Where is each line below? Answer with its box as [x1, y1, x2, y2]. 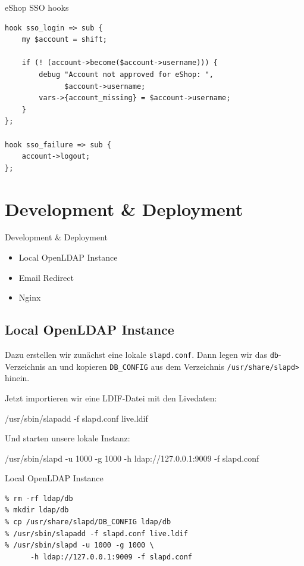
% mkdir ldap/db [5, 506, 69, 515]
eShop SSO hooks [5, 1, 69, 13]
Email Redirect [18, 271, 74, 283]
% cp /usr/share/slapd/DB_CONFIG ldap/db [5, 518, 171, 527]
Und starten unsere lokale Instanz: [5, 432, 130, 444]
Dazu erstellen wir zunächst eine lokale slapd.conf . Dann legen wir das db [5, 348, 278, 361]
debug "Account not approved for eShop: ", [39, 70, 214, 79]
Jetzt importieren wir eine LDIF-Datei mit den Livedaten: [5, 391, 217, 404]
